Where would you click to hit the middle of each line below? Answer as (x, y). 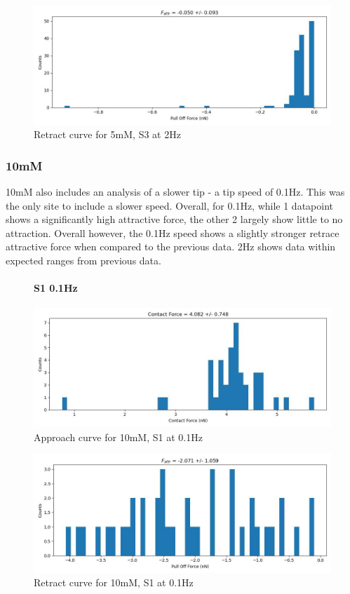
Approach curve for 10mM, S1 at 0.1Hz (118, 437)
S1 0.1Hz (56, 288)
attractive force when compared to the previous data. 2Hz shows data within (171, 247)
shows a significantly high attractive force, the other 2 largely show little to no (174, 219)
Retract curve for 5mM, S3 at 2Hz (107, 134)
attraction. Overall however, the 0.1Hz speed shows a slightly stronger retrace (173, 232)
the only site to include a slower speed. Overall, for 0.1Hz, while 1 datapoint (170, 205)
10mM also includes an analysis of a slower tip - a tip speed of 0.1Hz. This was (175, 191)
